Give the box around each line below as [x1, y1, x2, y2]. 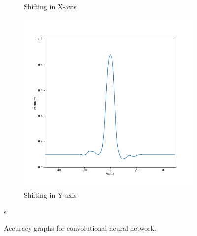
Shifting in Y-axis [24, 190, 77, 200]
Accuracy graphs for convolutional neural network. [4, 223, 157, 233]
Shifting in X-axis [24, 1, 77, 11]
